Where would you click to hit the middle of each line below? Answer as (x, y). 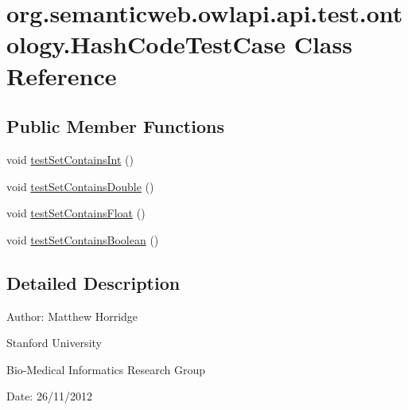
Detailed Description (93, 282)
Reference (62, 75)
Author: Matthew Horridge (72, 316)
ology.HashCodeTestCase (146, 44)
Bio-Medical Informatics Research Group (106, 369)
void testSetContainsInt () (70, 159)
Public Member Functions (115, 126)
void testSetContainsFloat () (76, 213)
